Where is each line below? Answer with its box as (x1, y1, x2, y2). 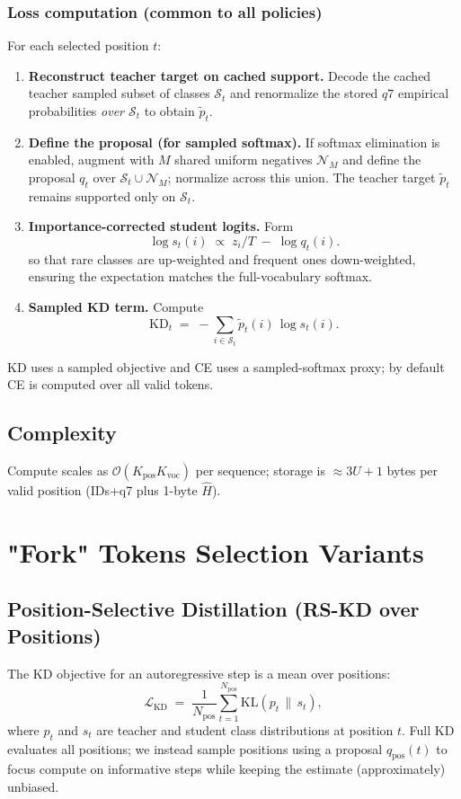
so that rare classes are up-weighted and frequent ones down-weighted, (28, 249, 416, 268)
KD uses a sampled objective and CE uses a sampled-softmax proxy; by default (7, 357, 445, 376)
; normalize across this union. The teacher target (167, 167, 436, 186)
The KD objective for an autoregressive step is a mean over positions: (7, 663, 391, 682)
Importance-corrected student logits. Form (28, 217, 294, 235)
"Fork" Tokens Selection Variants (7, 533, 424, 570)
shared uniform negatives (174, 150, 313, 169)
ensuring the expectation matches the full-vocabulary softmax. (28, 267, 373, 286)
